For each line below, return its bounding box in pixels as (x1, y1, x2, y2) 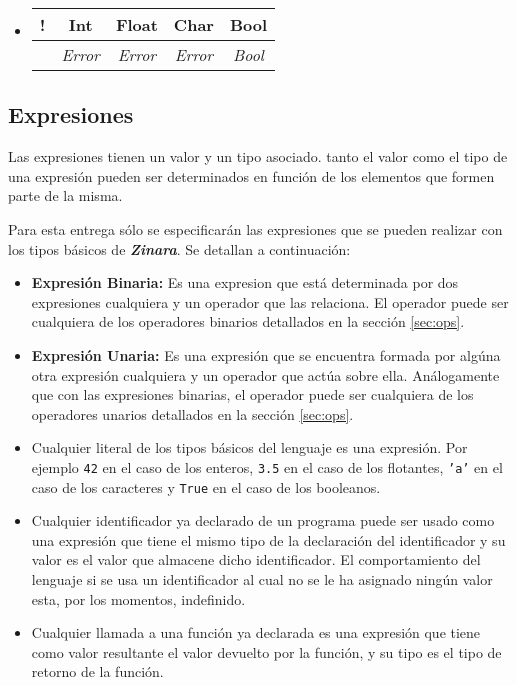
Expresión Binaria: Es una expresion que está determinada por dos (31, 272, 459, 293)
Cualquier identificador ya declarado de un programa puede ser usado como (31, 510, 495, 531)
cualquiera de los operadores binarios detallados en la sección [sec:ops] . (31, 311, 465, 332)
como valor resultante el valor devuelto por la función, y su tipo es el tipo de (31, 641, 502, 662)
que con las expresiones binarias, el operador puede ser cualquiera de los (31, 384, 474, 405)
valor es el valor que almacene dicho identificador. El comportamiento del (31, 549, 481, 570)
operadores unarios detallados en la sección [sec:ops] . (31, 403, 354, 424)
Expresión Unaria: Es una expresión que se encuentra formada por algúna (31, 344, 501, 365)
